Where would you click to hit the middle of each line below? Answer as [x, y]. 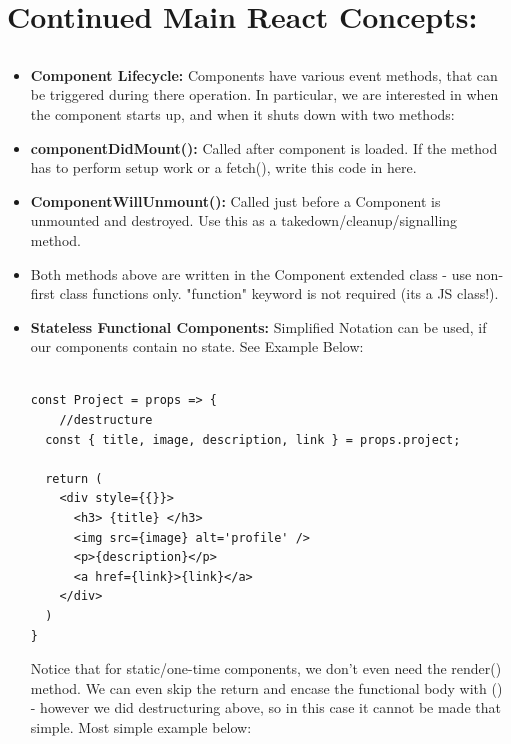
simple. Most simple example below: [141, 726]
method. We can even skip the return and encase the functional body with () [266, 687]
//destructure [106, 420]
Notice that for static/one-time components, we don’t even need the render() [266, 668]
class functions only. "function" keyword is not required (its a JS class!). [279, 293]
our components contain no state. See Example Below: [197, 346]
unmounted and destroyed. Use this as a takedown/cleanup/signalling [244, 220]
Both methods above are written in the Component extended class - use [251, 273]
